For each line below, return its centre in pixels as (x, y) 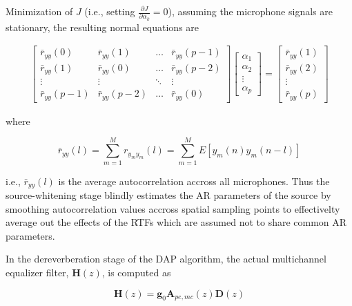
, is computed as (136, 272)
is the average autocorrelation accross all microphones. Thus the (194, 181)
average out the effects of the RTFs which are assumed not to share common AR (176, 222)
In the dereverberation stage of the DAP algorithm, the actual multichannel (166, 259)
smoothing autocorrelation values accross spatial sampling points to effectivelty (173, 208)
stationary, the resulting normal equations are (102, 27)
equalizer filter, (37, 272)
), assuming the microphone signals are (250, 11)
